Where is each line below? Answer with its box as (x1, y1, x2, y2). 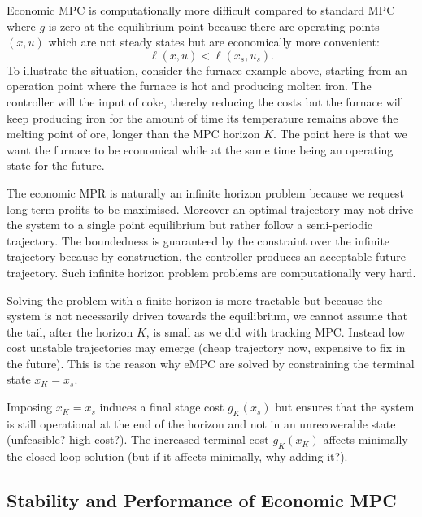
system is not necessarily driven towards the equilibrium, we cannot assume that (7, 307, 408, 324)
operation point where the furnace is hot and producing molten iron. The (7, 77, 372, 94)
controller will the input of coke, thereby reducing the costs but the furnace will (7, 93, 404, 110)
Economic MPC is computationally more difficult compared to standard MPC (7, 2, 395, 18)
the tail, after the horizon (7, 323, 133, 340)
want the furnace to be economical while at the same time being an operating (7, 141, 394, 158)
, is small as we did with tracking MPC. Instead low (146, 323, 406, 340)
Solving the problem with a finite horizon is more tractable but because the (7, 291, 383, 308)
